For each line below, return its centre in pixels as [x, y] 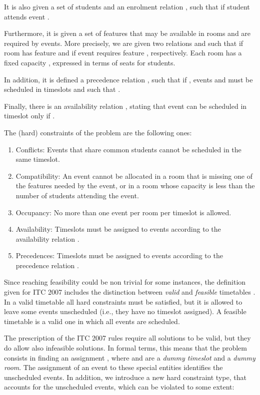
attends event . [27, 16]
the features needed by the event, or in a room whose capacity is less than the [135, 186]
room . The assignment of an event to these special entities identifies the [113, 367]
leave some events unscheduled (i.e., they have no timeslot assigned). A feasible [125, 311]
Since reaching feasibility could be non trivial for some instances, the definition [125, 282]
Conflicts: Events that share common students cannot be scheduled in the [128, 149]
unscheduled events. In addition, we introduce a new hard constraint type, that [125, 377]
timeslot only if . [29, 116]
